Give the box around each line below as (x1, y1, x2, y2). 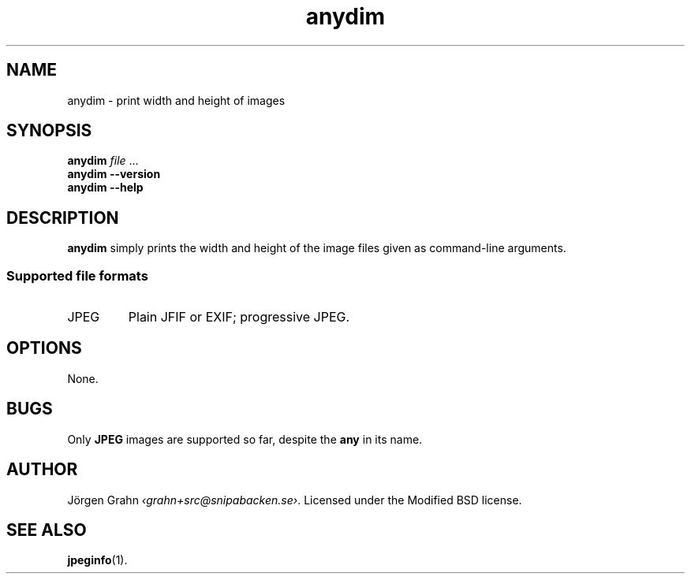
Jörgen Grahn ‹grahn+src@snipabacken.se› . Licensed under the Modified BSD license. (67, 493, 522, 507)
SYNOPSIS (6, 121, 92, 141)
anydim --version (67, 167, 161, 181)
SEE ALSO (6, 519, 87, 540)
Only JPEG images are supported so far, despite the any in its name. (67, 432, 423, 446)
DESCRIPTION (6, 207, 119, 228)
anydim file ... (67, 154, 139, 168)
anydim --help (67, 180, 144, 195)
